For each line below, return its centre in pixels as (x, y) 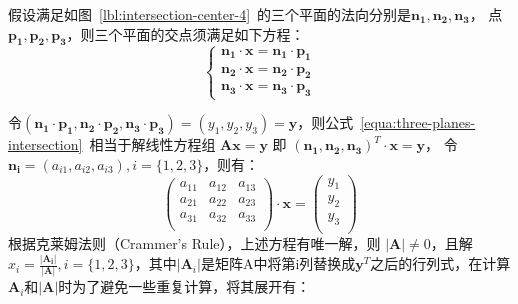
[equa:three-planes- (418, 122)
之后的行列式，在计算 (440, 263)
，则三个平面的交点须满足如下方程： (185, 33)
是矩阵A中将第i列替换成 (278, 263)
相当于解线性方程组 (152, 144)
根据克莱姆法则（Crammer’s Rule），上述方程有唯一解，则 (194, 243)
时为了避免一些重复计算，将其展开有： (184, 286)
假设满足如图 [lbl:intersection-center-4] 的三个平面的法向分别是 (210, 14)
